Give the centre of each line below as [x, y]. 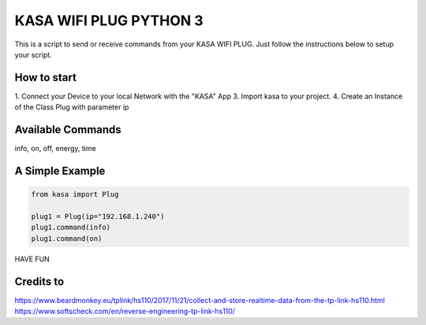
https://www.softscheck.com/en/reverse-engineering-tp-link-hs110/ [125, 311]
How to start [45, 78]
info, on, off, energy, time [55, 149]
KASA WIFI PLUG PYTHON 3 [109, 20]
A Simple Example [60, 170]
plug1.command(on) [67, 238]
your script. [33, 54]
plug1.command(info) [71, 227]
